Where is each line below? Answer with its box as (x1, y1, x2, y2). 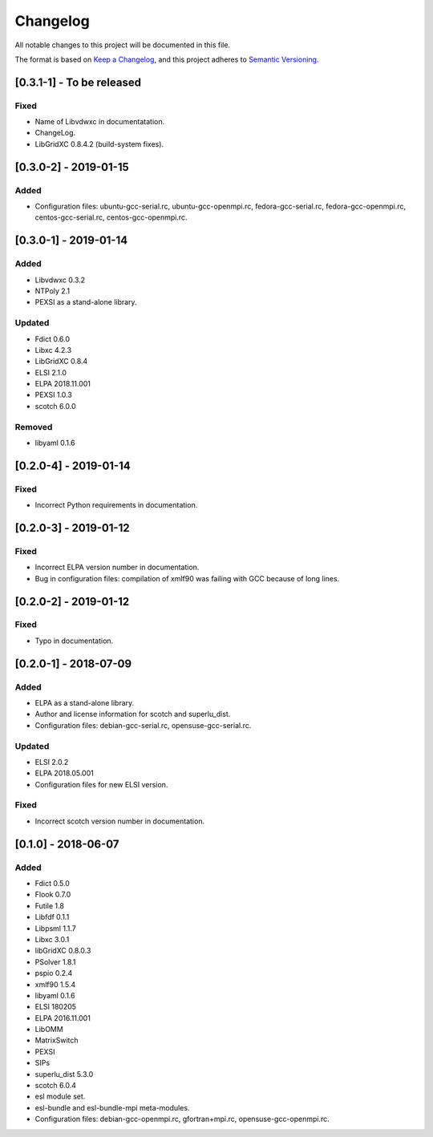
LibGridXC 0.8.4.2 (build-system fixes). (34, 139, 164, 148)
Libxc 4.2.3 (34, 345, 72, 354)
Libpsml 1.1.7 (34, 923, 76, 933)
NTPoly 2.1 (34, 285, 71, 296)
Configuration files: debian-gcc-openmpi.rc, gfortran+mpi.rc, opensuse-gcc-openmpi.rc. (34, 1115, 330, 1124)
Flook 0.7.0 (34, 890, 71, 900)
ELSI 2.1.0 (34, 367, 67, 377)
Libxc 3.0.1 (34, 934, 70, 944)
